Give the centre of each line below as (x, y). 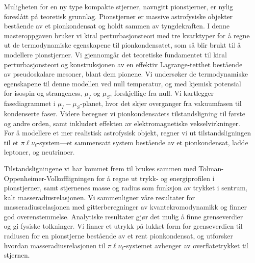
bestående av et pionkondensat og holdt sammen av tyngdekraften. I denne (117, 26)
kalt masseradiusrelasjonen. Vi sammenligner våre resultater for (100, 197)
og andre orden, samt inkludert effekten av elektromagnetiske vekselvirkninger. (122, 123)
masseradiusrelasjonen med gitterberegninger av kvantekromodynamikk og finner (126, 207)
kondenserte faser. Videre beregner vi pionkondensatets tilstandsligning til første (125, 113)
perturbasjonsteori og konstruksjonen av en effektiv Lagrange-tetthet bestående (123, 64)
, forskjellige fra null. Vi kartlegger (162, 93)
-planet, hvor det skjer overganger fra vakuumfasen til (161, 103)
